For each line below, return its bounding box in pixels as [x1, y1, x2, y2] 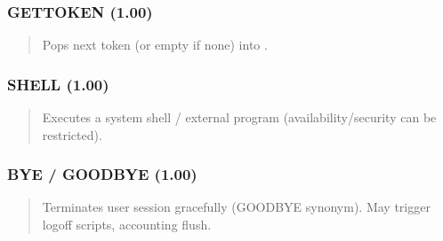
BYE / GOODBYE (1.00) [7, 163, 197, 185]
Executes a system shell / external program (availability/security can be [42, 108, 437, 127]
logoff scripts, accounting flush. [42, 215, 212, 234]
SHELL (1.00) [7, 73, 109, 95]
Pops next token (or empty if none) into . [42, 35, 268, 54]
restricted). [42, 125, 102, 144]
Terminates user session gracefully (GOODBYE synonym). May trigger [42, 198, 431, 216]
